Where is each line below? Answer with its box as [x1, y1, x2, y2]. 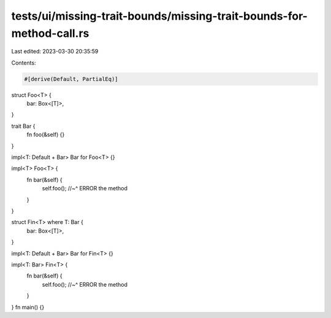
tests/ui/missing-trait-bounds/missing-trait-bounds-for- [11, 9, 308, 23]
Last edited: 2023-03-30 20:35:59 [11, 48, 99, 55]
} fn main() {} [11, 303, 45, 311]
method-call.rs [11, 26, 89, 40]
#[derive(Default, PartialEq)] [24, 76, 119, 82]
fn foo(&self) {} [26, 131, 65, 138]
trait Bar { [11, 122, 36, 130]
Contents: [11, 59, 36, 66]
